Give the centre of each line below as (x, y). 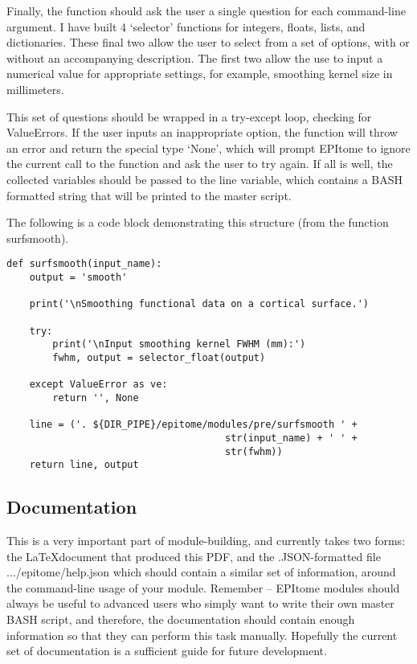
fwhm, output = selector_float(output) (159, 357)
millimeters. (35, 89)
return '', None (96, 398)
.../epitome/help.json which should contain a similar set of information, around (201, 572)
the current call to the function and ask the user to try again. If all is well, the (200, 164)
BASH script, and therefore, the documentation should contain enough (181, 619)
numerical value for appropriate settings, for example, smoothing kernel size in (200, 74)
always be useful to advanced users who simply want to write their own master (200, 603)
